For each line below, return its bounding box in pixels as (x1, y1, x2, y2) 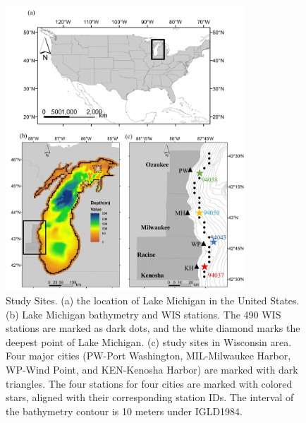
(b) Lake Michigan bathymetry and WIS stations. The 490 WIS (6, 306, 281, 321)
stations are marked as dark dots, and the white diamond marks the (6, 321, 300, 335)
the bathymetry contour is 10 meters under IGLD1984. (6, 403, 243, 418)
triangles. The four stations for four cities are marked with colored (6, 376, 293, 391)
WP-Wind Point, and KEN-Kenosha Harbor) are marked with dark (6, 362, 298, 376)
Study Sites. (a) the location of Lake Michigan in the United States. (6, 292, 300, 307)
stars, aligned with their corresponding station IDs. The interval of (6, 390, 294, 405)
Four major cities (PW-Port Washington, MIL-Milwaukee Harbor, (6, 348, 291, 363)
